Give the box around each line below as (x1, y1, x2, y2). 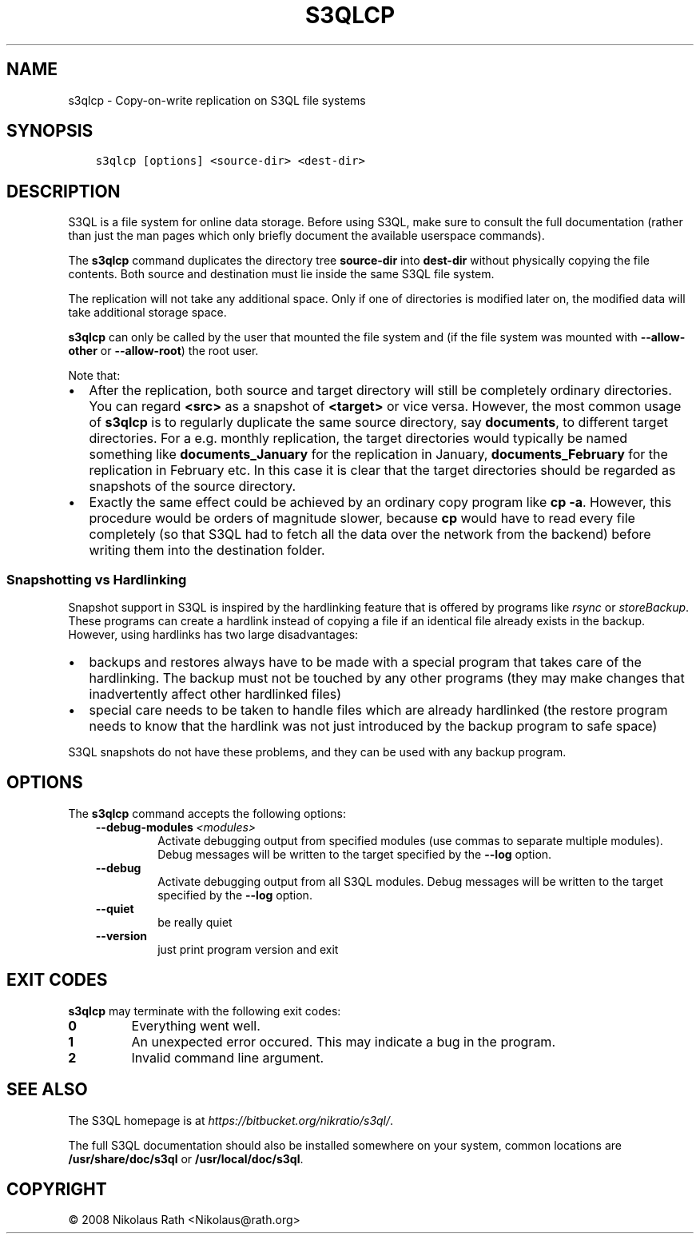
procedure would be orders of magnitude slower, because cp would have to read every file (89, 510, 635, 527)
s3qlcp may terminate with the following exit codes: (68, 1003, 341, 1018)
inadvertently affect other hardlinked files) (89, 686, 342, 703)
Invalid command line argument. (131, 1049, 324, 1066)
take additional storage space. (68, 305, 227, 320)
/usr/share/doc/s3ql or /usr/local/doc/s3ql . (68, 1151, 304, 1166)
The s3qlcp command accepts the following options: (68, 806, 346, 820)
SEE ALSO (6, 1079, 88, 1100)
